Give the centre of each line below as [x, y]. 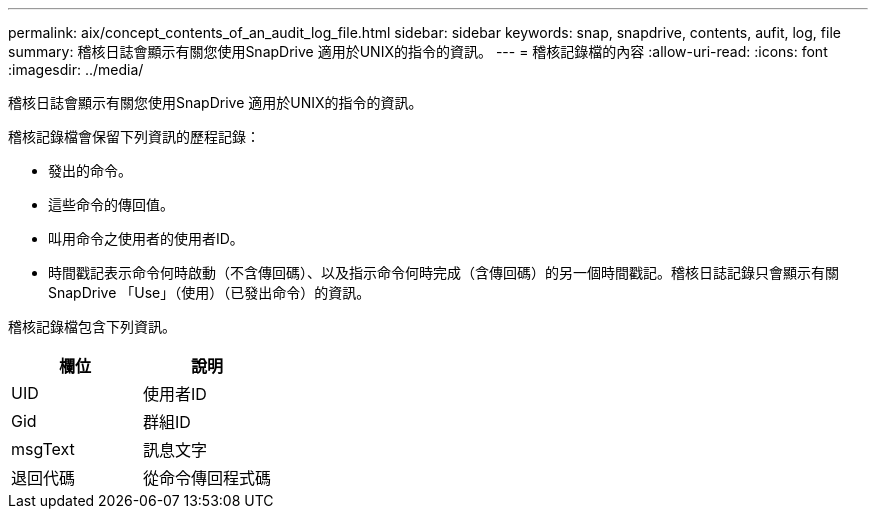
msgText [43, 449]
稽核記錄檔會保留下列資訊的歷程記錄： [134, 136]
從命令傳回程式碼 [207, 478]
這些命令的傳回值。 [111, 204]
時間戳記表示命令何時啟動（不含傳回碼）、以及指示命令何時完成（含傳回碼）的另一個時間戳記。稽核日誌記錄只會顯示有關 [443, 272]
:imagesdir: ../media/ [76, 69]
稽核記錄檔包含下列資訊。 [92, 326]
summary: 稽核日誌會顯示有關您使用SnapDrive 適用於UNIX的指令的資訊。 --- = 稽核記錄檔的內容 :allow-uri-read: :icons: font [418, 51]
